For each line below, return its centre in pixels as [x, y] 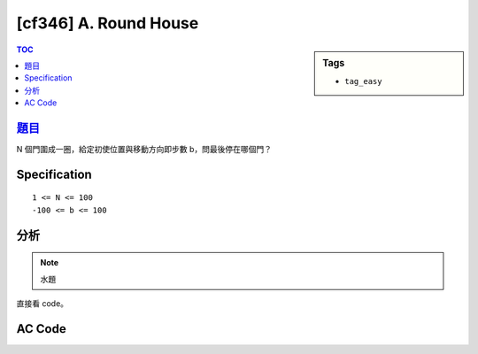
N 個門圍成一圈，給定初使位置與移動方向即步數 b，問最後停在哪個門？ [144, 150]
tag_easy [363, 81]
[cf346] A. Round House [108, 23]
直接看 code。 [42, 304]
